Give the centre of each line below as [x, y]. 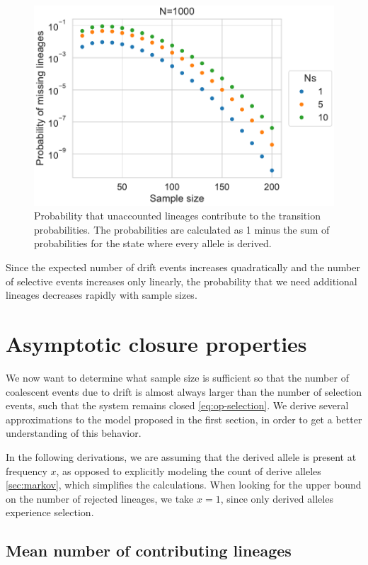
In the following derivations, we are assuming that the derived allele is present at [181, 456]
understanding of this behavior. [74, 433]
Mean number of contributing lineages [149, 550]
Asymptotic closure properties [156, 343]
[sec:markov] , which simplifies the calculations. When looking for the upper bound [184, 485]
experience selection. [50, 512]
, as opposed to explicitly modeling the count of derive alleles [189, 470]
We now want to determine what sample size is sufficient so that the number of [177, 377]
